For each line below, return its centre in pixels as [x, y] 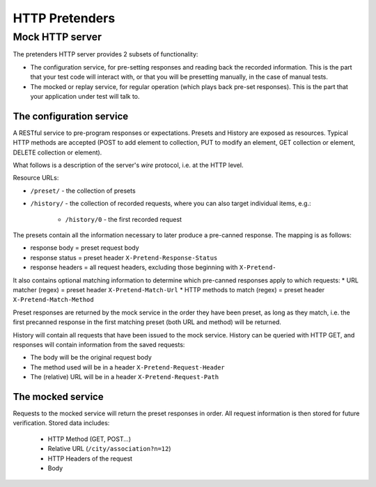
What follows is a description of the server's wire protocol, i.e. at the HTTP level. [128, 165]
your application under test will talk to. [85, 96]
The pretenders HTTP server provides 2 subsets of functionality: [105, 54]
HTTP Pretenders [64, 18]
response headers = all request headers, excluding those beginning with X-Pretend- [153, 267]
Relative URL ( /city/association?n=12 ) [109, 449]
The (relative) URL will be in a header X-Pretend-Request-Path [125, 377]
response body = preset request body [85, 248]
